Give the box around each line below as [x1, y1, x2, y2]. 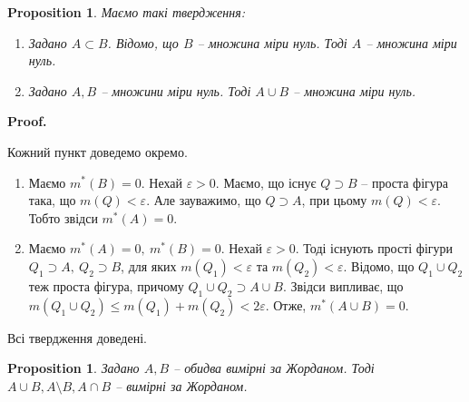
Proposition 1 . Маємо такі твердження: [7, 3, 245, 21]
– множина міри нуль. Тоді [197, 33, 347, 52]
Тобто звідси [28, 208, 98, 227]
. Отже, [265, 295, 307, 314]
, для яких [121, 256, 177, 275]
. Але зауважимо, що [146, 191, 261, 210]
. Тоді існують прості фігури [295, 239, 454, 258]
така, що [28, 191, 76, 210]
